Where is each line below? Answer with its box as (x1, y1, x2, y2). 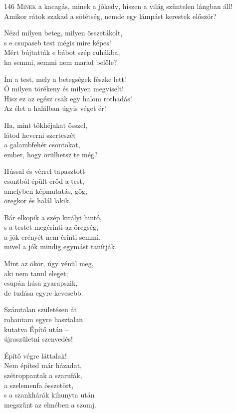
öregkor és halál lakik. (4, 195, 71, 206)
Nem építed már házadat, (4, 360, 82, 371)
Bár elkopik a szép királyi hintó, (4, 212, 102, 222)
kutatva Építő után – (4, 324, 69, 334)
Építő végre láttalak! (4, 350, 67, 361)
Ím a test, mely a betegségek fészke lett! (4, 73, 126, 84)
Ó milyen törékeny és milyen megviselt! (4, 83, 124, 94)
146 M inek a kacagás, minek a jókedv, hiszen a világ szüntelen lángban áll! (4, 1, 233, 11)
